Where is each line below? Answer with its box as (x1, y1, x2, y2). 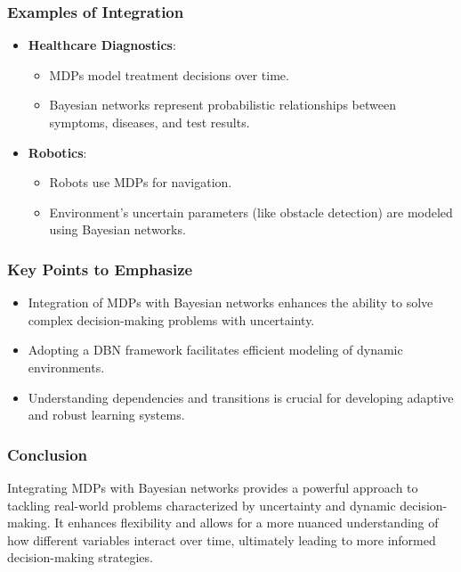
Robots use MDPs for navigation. (49, 173, 232, 192)
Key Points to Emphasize (7, 257, 193, 280)
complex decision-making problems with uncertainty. (28, 310, 315, 329)
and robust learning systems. (28, 405, 185, 424)
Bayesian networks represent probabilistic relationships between (49, 95, 396, 114)
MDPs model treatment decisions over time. (49, 65, 289, 84)
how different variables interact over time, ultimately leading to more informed (7, 530, 436, 549)
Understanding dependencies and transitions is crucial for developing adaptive (28, 388, 454, 406)
